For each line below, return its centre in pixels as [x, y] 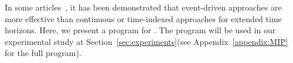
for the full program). [43, 53]
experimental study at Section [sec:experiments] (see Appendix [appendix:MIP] [146, 41]
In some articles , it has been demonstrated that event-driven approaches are [143, 7]
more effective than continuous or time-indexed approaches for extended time [143, 18]
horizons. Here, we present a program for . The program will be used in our [140, 30]
